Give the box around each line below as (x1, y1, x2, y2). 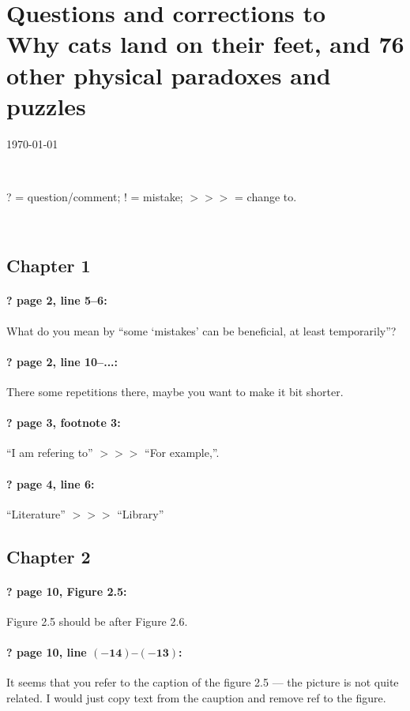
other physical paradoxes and (6, 58, 331, 91)
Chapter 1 (6, 253, 91, 278)
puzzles (6, 89, 86, 122)
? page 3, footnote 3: (6, 414, 121, 431)
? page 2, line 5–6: (6, 292, 107, 309)
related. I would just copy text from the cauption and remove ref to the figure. (6, 689, 386, 705)
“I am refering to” (6, 444, 93, 461)
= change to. (235, 188, 297, 204)
